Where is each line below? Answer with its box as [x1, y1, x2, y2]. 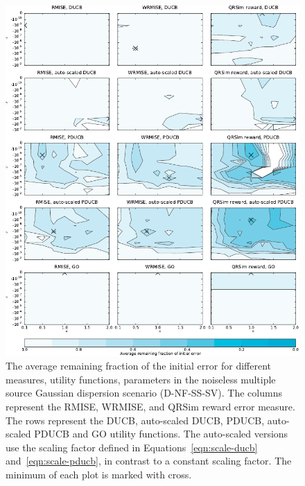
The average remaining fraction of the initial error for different [6, 358, 271, 373]
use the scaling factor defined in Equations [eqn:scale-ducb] [6, 440, 258, 454]
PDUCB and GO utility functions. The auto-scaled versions [34, 426, 288, 441]
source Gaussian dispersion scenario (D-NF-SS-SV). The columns [6, 385, 282, 400]
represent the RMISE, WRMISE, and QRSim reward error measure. [6, 399, 295, 413]
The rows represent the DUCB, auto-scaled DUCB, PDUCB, [6, 413, 265, 427]
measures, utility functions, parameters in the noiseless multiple [6, 372, 276, 386]
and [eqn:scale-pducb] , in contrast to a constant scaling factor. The [6, 453, 292, 468]
